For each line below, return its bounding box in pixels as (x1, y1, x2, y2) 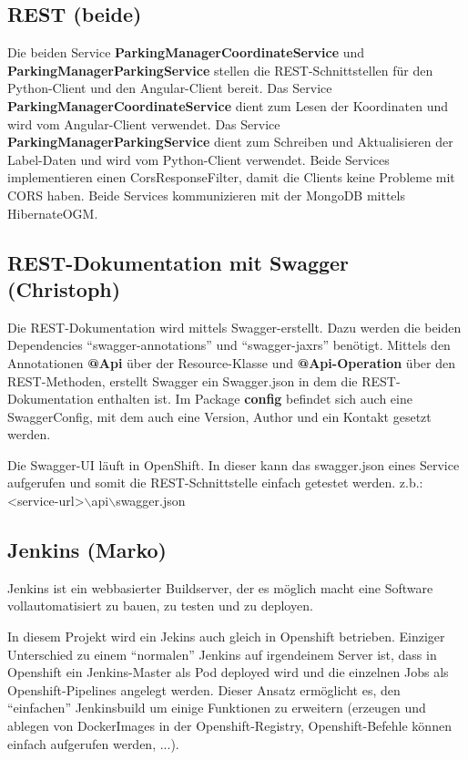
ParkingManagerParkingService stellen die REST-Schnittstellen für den (7, 60, 433, 79)
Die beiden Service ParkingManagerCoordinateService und (7, 43, 365, 62)
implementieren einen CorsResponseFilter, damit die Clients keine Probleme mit (7, 168, 455, 187)
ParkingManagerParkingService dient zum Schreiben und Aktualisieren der (7, 132, 453, 151)
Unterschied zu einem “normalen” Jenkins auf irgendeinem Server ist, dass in (7, 644, 437, 663)
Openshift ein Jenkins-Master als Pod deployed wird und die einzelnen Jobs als (7, 662, 449, 682)
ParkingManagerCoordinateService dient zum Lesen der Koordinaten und (7, 96, 449, 115)
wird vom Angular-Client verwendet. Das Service (7, 114, 280, 133)
